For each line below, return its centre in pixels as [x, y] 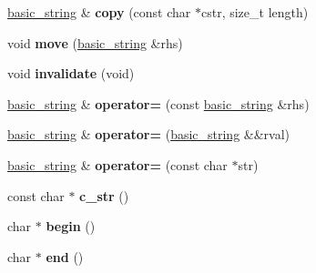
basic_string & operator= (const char [117, 164]
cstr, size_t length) [255, 12]
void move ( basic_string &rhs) [95, 42]
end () [65, 256]
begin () [71, 226]
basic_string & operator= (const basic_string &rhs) [158, 103]
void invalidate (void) [71, 73]
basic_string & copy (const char [99, 12]
